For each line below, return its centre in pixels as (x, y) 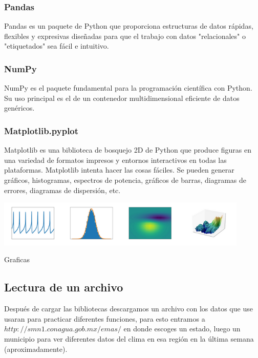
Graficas (17, 259)
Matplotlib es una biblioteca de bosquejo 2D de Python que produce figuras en (128, 150)
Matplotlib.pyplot (41, 130)
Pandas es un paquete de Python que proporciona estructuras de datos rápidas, (129, 26)
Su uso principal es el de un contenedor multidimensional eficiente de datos (122, 98)
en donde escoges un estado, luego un (182, 329)
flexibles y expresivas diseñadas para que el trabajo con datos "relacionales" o (125, 36)
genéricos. (19, 108)
